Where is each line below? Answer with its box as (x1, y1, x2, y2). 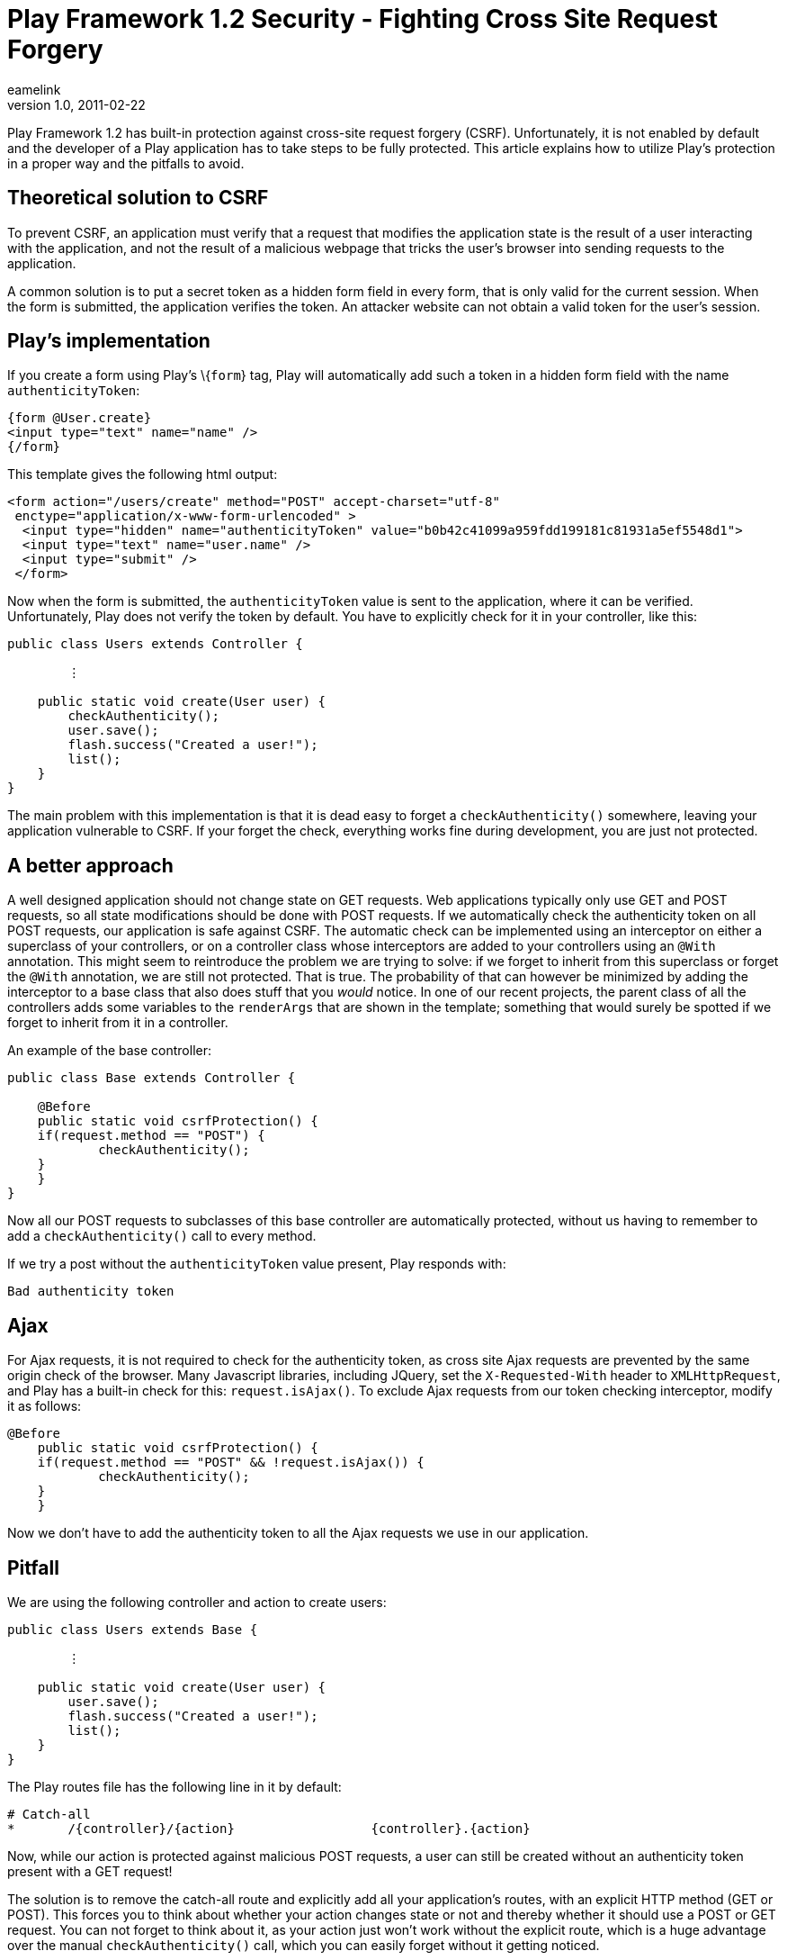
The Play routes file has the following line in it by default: (7, 1778, 342, 1794)
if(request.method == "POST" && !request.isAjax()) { (37, 1455, 425, 1470)
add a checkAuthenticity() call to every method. (7, 1228, 317, 1244)
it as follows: (7, 1398, 82, 1414)
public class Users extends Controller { (7, 637, 303, 652)
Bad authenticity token (7, 1284, 174, 1299)
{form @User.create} (7, 411, 152, 426)
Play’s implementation (7, 330, 210, 353)
